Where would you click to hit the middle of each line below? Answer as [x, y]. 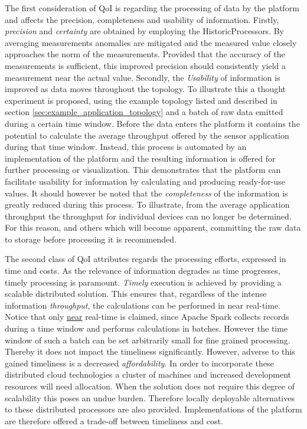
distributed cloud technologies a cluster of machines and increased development [148, 374]
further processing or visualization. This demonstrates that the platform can [143, 170]
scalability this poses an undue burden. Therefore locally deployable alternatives [150, 397]
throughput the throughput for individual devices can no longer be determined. [148, 216]
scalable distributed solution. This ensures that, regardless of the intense [136, 294]
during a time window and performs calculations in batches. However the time [146, 328]
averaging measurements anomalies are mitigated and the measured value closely [151, 42]
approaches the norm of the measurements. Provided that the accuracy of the [145, 54]
